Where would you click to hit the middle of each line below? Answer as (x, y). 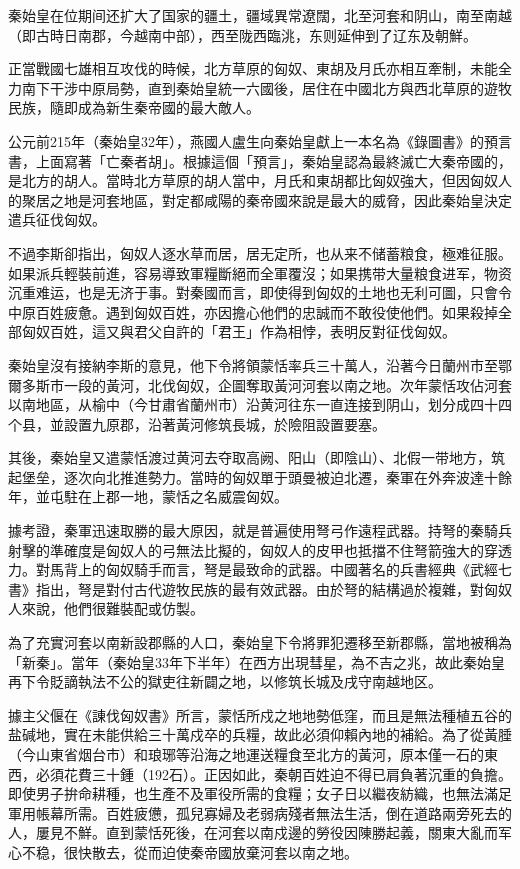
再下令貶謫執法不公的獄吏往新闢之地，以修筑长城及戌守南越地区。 (225, 681)
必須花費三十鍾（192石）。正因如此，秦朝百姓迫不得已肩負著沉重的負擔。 (273, 773)
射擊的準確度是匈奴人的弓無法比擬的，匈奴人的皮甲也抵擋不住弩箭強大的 (246, 549)
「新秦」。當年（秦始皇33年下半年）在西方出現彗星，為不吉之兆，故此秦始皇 (256, 661)
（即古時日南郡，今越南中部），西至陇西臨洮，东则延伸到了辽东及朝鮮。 (242, 34)
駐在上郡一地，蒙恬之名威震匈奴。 (175, 496)
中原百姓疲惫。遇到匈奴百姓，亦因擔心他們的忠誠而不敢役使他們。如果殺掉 (253, 311)
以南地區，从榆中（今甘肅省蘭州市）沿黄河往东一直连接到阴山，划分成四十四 (260, 404)
